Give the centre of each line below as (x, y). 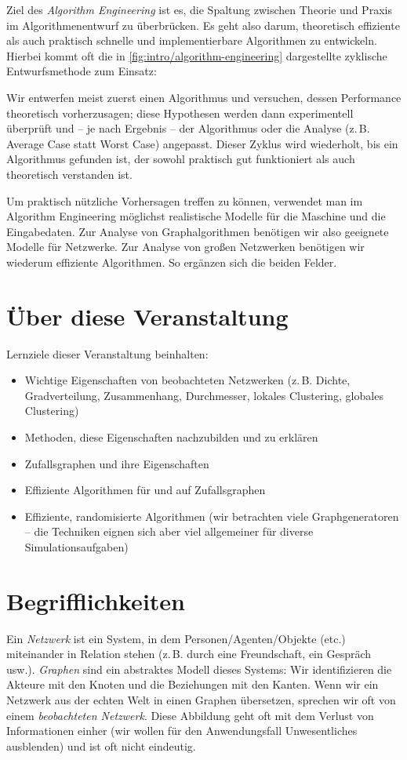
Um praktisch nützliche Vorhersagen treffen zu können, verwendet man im (185, 200)
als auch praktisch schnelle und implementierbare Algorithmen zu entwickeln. (192, 40)
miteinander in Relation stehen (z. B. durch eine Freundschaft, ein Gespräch (189, 654)
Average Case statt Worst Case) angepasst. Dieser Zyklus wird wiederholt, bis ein (202, 143)
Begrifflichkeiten (96, 600)
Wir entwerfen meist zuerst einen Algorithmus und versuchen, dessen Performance (204, 97)
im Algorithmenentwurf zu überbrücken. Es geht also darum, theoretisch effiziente (203, 25)
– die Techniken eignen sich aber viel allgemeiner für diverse (169, 531)
